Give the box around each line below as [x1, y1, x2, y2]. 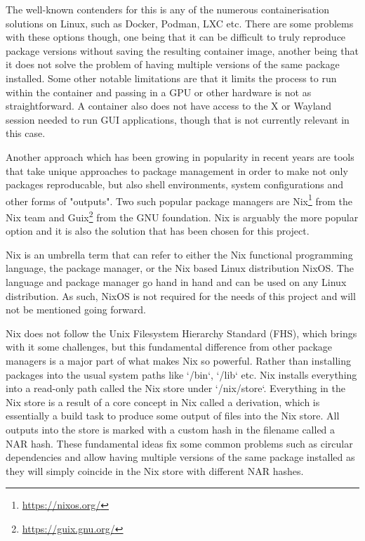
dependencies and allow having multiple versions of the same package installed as [6, 450, 355, 464]
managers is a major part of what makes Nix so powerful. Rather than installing [6, 353, 351, 367]
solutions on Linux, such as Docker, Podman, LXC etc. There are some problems [6, 15, 354, 30]
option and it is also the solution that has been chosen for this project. [6, 223, 310, 238]
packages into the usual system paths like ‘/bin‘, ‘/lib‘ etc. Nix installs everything [6, 367, 357, 382]
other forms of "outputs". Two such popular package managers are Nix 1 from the [6, 191, 353, 208]
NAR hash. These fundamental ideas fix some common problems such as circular [6, 436, 353, 450]
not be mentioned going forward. [6, 302, 146, 317]
